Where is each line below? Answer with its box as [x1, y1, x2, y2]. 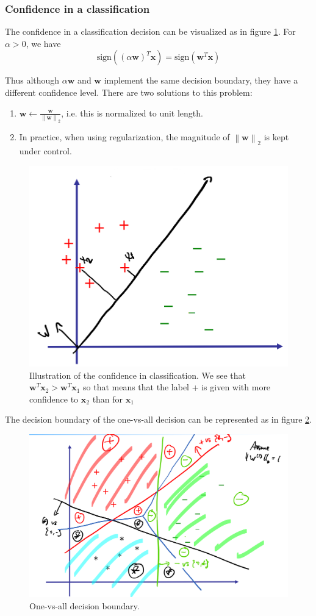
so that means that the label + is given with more [83, 381, 271, 393]
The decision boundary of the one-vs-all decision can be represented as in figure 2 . [5, 413, 312, 426]
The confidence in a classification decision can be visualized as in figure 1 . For [5, 25, 296, 38]
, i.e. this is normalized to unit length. [61, 106, 203, 119]
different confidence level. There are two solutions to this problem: [5, 86, 253, 98]
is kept [264, 130, 289, 143]
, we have [26, 37, 61, 49]
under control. [19, 144, 72, 157]
